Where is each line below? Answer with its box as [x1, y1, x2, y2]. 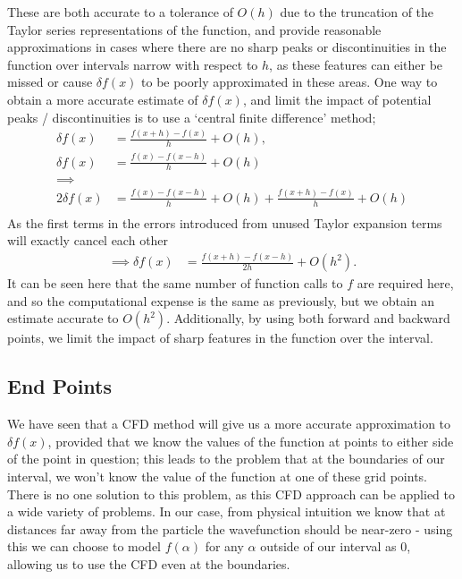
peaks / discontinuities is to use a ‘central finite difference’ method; [7, 107, 376, 126]
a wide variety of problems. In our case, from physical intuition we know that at [7, 502, 446, 521]
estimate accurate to [7, 309, 119, 328]
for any [205, 537, 244, 556]
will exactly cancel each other [7, 231, 169, 250]
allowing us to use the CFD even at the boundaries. [7, 555, 290, 573]
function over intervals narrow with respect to [7, 55, 258, 73]
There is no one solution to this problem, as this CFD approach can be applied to [7, 484, 456, 503]
